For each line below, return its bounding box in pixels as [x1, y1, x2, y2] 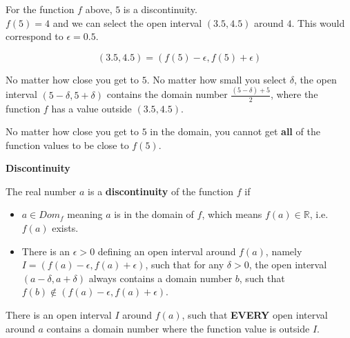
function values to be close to [6, 137, 129, 152]
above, [85, 2, 113, 16]
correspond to [6, 29, 64, 43]
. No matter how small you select [146, 72, 286, 86]
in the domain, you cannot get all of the [150, 124, 320, 139]
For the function [6, 2, 75, 16]
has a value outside [51, 101, 132, 115]
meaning [67, 207, 103, 221]
